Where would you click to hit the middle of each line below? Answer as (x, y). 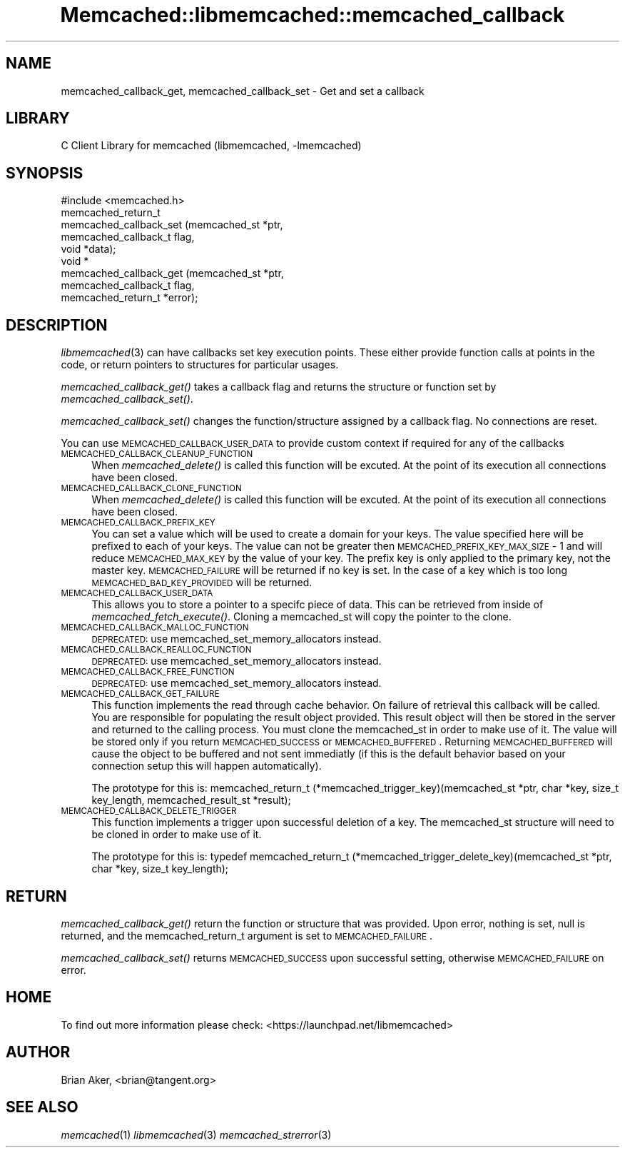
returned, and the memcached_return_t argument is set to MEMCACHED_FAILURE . (247, 935)
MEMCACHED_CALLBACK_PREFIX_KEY (138, 523)
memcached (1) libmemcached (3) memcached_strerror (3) (196, 1134)
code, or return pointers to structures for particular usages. (200, 365)
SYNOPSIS (45, 173)
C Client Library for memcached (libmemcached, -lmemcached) (211, 146)
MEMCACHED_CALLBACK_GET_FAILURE (140, 694)
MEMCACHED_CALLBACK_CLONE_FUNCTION (151, 489)
